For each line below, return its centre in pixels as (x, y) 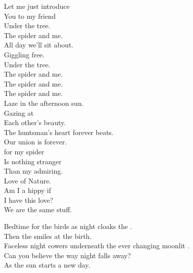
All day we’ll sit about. (39, 45)
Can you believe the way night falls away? (68, 255)
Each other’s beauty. (35, 122)
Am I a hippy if (28, 190)
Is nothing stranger (33, 161)
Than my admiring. (34, 171)
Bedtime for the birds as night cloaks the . (68, 226)
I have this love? (29, 200)
